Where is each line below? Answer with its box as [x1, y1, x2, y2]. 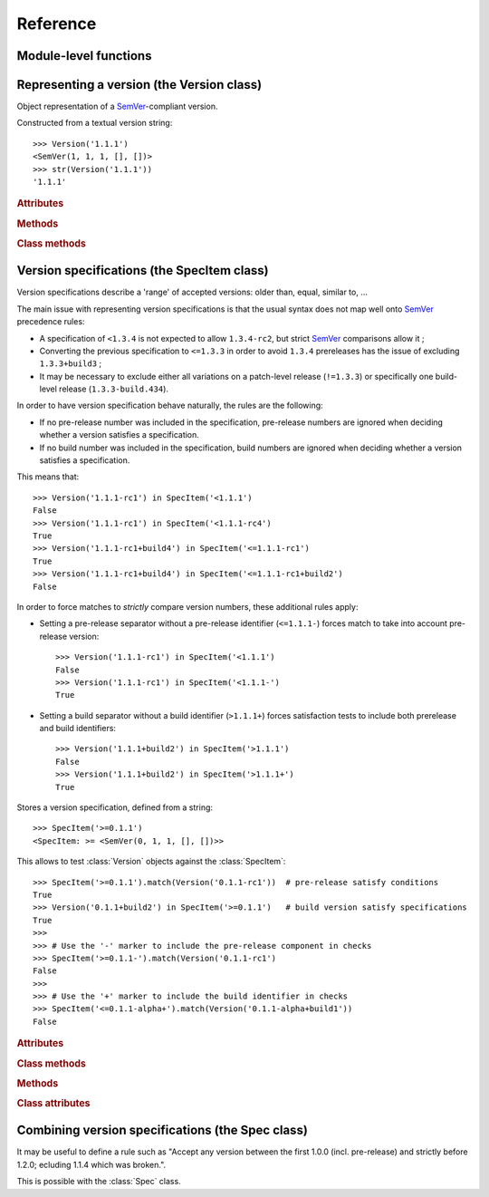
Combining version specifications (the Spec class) [16, 1123, 308, 1138]
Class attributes [16, 1097, 91, 1110]
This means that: [16, 471, 80, 482]
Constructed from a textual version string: [16, 118, 173, 129]
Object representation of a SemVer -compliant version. [16, 101, 218, 112]
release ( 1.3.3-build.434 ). [59, 383, 169, 394]
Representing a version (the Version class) [16, 77, 263, 92]
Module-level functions [16, 48, 152, 63]
